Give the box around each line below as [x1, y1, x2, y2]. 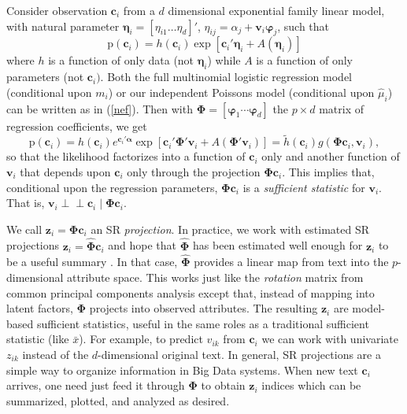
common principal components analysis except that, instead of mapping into [6, 284, 375, 301]
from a [123, 2, 155, 18]
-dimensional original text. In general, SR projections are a [98, 346, 381, 362]
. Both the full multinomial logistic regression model [100, 68, 353, 85]
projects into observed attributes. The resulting [89, 300, 318, 316]
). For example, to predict [79, 331, 203, 347]
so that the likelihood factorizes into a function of [6, 148, 246, 164]
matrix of [319, 100, 364, 116]
